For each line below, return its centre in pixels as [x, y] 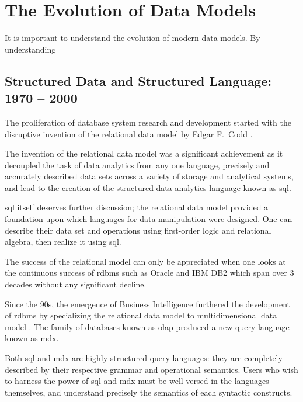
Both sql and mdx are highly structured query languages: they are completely [144, 358]
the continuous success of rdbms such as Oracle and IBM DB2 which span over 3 [149, 273]
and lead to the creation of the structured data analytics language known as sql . [148, 187]
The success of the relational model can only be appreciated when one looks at [145, 261]
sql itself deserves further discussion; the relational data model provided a [137, 207]
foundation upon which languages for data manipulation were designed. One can [149, 219]
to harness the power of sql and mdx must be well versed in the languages [137, 381]
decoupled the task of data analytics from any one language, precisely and [137, 164]
